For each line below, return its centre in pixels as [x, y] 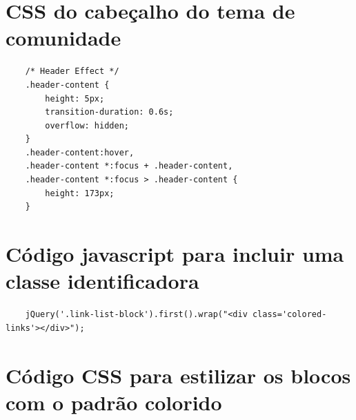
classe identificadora [102, 281]
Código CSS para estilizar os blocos [178, 375]
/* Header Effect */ [72, 71]
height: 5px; [75, 98]
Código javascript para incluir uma [175, 254]
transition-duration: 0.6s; [109, 112]
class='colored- [289, 315]
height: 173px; [80, 193]
